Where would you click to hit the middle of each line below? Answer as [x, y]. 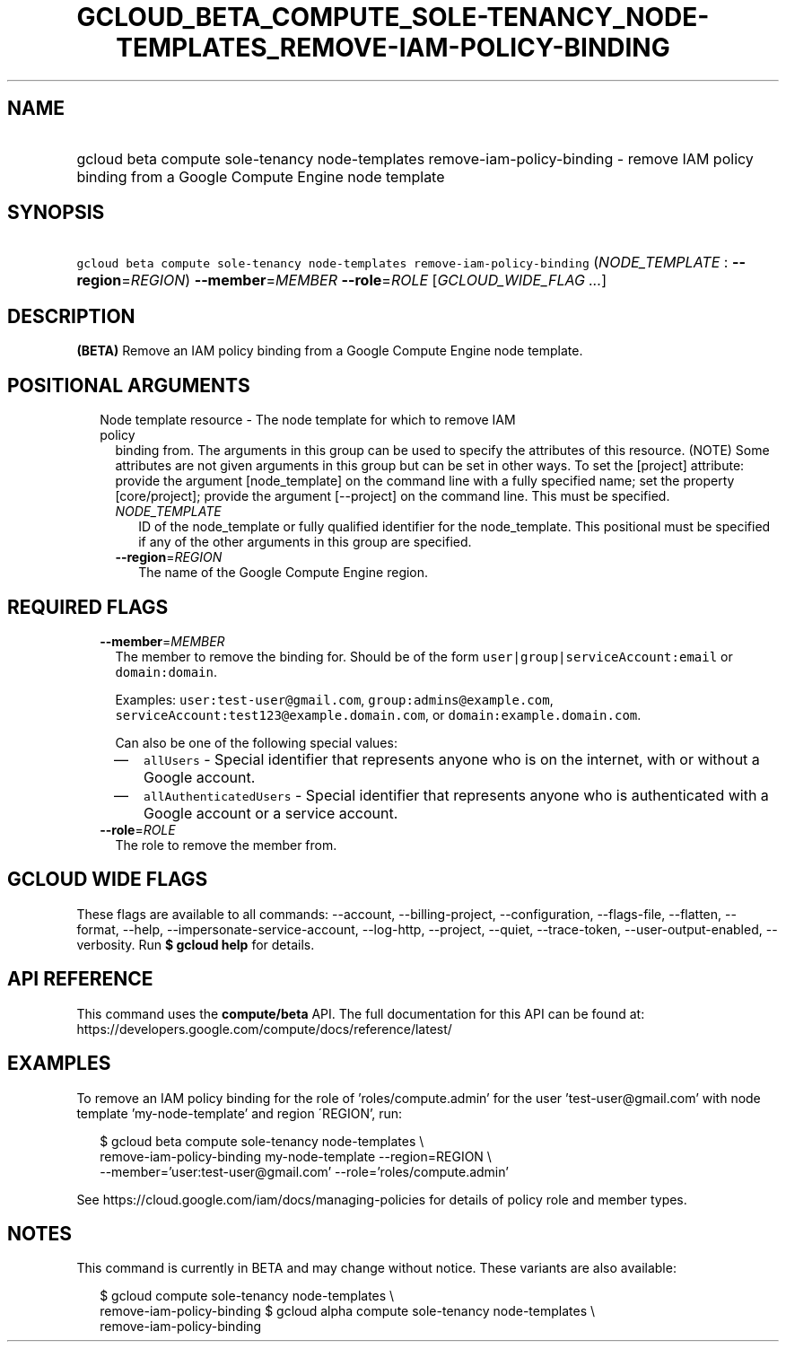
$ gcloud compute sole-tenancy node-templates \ [247, 1296]
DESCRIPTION [71, 316]
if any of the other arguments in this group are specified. [305, 542]
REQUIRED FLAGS [88, 607]
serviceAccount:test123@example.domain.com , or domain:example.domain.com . [378, 714]
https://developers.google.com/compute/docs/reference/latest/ [264, 1029]
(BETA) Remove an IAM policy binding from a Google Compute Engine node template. [330, 351]
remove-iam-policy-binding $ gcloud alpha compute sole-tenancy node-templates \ [347, 1311]
